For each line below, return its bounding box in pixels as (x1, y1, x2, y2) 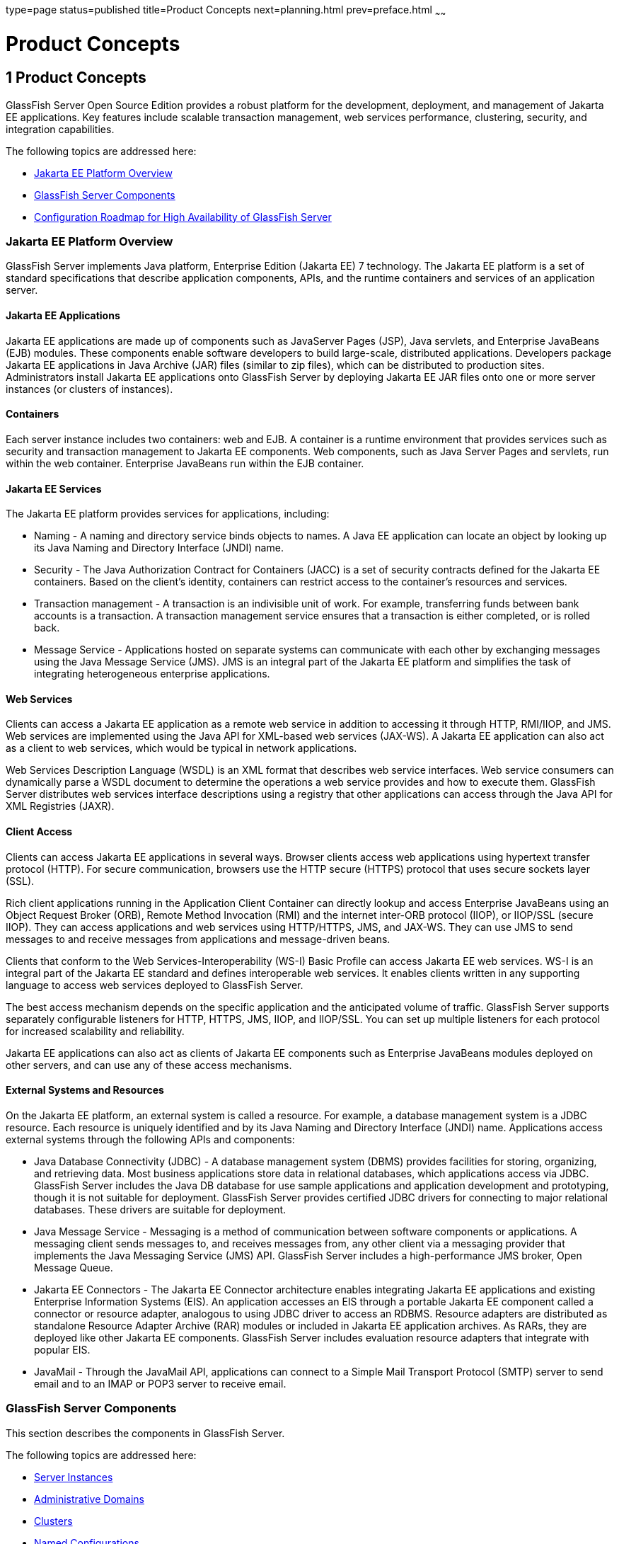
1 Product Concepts (6, 69, 146, 87)
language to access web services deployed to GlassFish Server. (6, 978, 303, 991)
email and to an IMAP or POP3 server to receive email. (34, 1377, 287, 1390)
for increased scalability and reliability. (6, 1024, 185, 1037)
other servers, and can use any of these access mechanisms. (6, 1058, 292, 1071)
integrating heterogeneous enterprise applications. (34, 668, 270, 680)
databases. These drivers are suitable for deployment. (34, 1203, 287, 1216)
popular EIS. (34, 1343, 91, 1356)
